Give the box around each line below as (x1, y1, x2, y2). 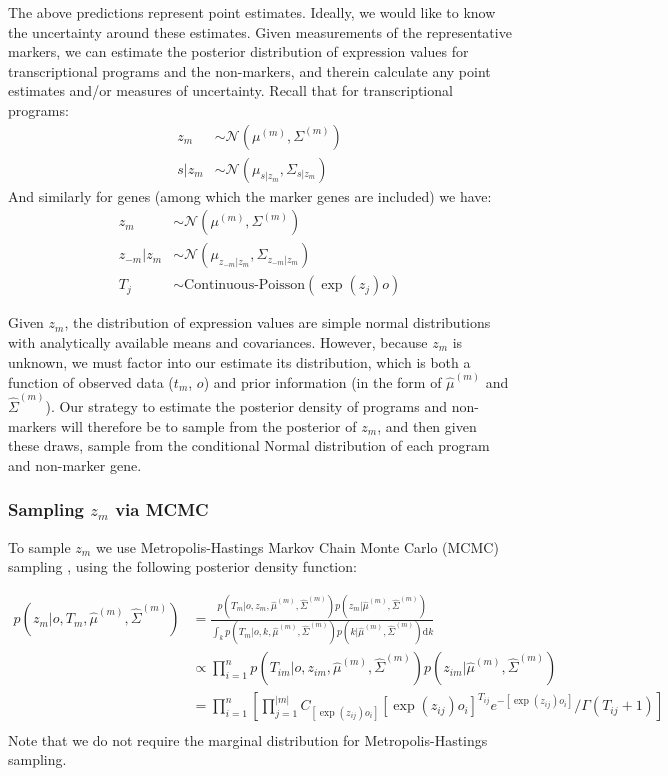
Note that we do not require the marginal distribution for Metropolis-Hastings (8, 729, 488, 750)
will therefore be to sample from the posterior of (61, 415, 357, 436)
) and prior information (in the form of (203, 371, 442, 392)
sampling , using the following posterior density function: (8, 556, 357, 577)
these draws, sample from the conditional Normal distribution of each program (8, 435, 490, 456)
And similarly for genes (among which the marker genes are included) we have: (8, 185, 492, 206)
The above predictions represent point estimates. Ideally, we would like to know (8, 2, 496, 22)
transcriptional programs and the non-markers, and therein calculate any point (8, 60, 491, 81)
